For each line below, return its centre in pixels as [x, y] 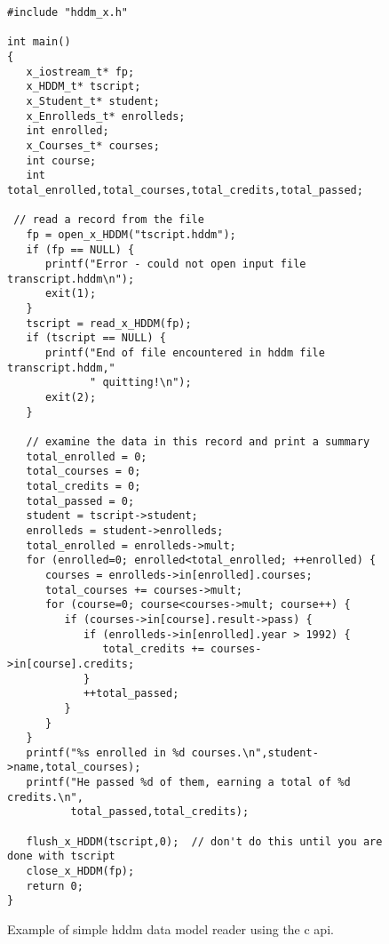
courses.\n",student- [255, 752]
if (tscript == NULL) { [96, 338]
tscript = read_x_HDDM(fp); [109, 323]
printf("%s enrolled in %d [106, 752]
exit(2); [71, 398]
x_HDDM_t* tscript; [83, 87]
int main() [39, 42]
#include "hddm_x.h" [68, 12]
